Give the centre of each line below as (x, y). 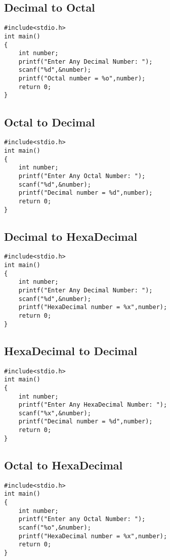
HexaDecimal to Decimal (71, 350)
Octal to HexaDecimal (63, 465)
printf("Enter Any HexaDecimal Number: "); (93, 405)
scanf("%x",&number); (55, 413)
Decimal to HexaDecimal (71, 236)
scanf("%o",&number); (55, 527)
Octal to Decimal (50, 122)
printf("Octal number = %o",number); (82, 79)
